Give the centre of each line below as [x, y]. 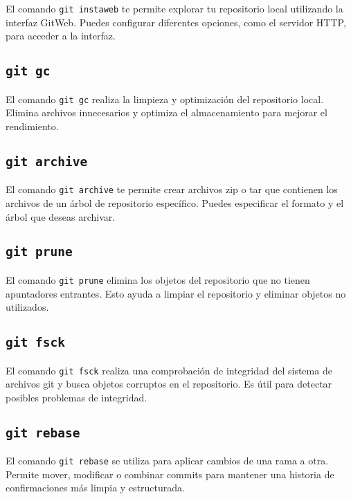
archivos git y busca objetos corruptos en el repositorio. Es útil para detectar [169, 384]
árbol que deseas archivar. [61, 216]
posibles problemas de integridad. [76, 397]
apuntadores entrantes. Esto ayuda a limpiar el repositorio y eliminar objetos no [176, 293]
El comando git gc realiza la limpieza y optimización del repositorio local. [165, 99]
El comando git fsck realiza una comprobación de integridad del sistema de [169, 370]
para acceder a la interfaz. [61, 36]
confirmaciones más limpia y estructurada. [95, 488]
